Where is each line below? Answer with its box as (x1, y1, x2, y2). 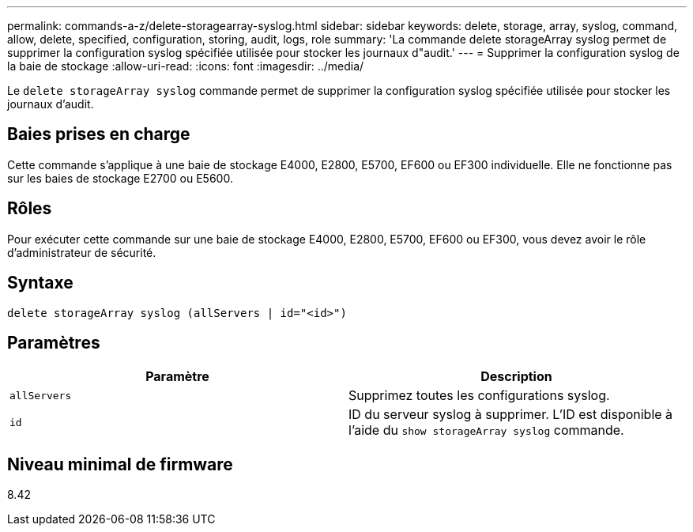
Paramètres (7, 332, 100, 353)
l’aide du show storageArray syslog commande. (348, 422, 624, 439)
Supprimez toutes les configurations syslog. (348, 387, 610, 404)
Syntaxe (7, 273, 73, 293)
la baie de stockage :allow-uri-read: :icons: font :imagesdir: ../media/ (7, 59, 364, 73)
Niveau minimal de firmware (7, 454, 233, 474)
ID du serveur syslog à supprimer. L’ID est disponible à (348, 406, 673, 423)
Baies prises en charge (7, 124, 190, 145)
